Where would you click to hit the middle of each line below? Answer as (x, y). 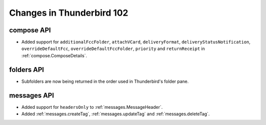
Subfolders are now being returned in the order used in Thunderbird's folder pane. (105, 81)
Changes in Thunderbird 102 (69, 13)
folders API (27, 69)
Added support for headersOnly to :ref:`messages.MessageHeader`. (92, 107)
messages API (32, 95)
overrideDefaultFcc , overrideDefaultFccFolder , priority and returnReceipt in (113, 49)
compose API (30, 30)
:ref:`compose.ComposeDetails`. (54, 55)
